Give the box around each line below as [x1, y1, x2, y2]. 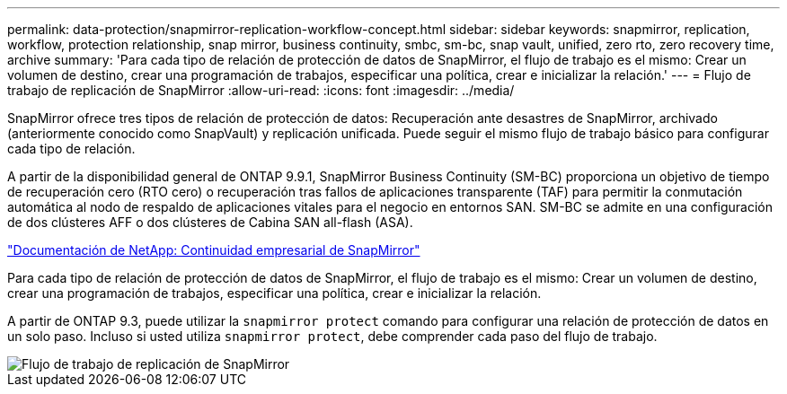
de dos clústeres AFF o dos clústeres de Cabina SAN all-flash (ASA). [7, 215, 413, 230]
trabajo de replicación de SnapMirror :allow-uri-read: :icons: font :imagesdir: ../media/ [7, 83, 515, 98]
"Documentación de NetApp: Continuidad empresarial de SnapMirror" [7, 242, 420, 258]
